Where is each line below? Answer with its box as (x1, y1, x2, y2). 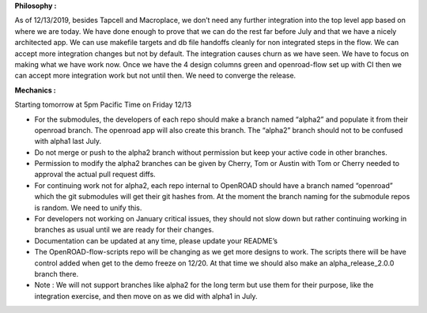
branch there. (34, 269, 79, 278)
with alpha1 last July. (34, 137, 102, 146)
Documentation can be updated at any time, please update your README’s (34, 236, 278, 245)
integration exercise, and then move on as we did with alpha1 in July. (34, 291, 258, 300)
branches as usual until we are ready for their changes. (34, 225, 214, 235)
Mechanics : (14, 85, 57, 95)
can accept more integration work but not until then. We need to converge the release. (14, 71, 297, 81)
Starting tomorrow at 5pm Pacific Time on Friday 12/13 (14, 100, 192, 110)
